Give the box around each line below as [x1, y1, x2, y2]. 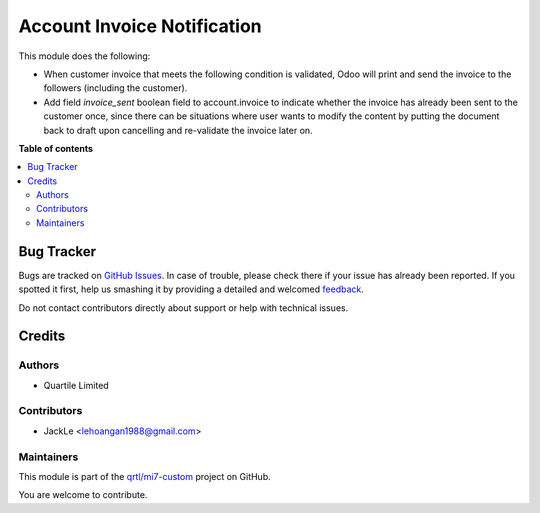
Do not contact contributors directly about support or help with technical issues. [18, 301, 349, 314]
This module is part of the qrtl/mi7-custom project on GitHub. [18, 470, 272, 482]
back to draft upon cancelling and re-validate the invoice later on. [43, 124, 314, 136]
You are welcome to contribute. [18, 489, 148, 501]
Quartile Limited [43, 379, 109, 391]
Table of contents [18, 142, 94, 154]
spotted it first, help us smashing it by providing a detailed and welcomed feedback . [18, 283, 365, 295]
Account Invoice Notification [18, 15, 262, 37]
